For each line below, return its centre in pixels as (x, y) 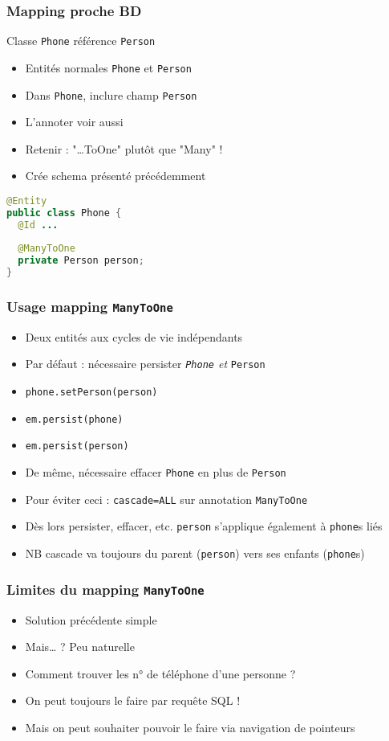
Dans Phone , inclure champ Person (111, 94)
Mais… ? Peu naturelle (80, 647)
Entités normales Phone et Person (108, 67)
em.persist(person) (77, 446)
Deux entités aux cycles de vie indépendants (134, 336)
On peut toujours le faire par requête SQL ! (133, 700)
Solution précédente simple (91, 619)
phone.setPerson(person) (91, 393)
